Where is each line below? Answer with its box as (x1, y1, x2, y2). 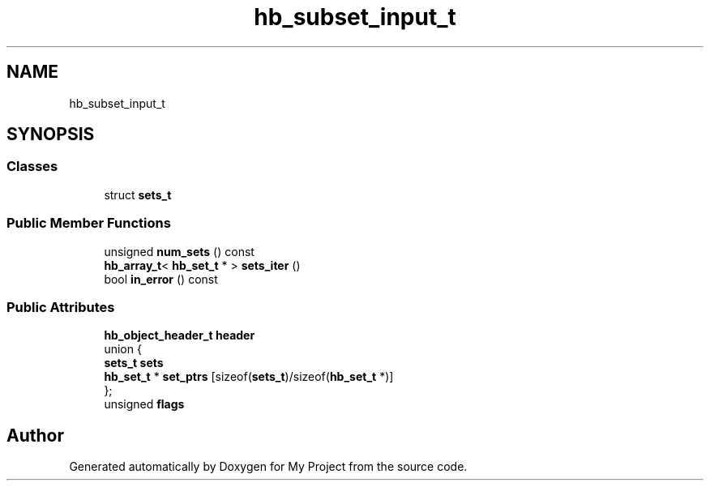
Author (6, 425, 64, 446)
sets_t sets (104, 356, 164, 370)
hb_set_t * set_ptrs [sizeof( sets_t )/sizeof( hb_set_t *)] (104, 370, 394, 384)
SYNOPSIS (6, 124, 95, 145)
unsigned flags (104, 397, 185, 412)
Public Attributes (6, 298, 115, 315)
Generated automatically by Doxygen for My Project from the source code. (69, 459, 468, 474)
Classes (6, 158, 58, 175)
